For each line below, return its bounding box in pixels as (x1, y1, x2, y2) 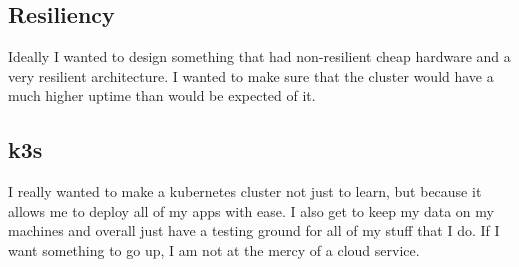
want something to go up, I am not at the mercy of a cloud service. (8, 239, 420, 260)
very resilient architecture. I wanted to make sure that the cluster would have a (8, 65, 494, 86)
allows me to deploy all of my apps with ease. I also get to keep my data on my (8, 200, 494, 221)
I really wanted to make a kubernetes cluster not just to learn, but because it (8, 181, 482, 202)
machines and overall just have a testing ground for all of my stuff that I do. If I (8, 220, 500, 241)
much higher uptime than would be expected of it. (8, 85, 316, 106)
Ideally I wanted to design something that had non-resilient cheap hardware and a (8, 46, 511, 67)
